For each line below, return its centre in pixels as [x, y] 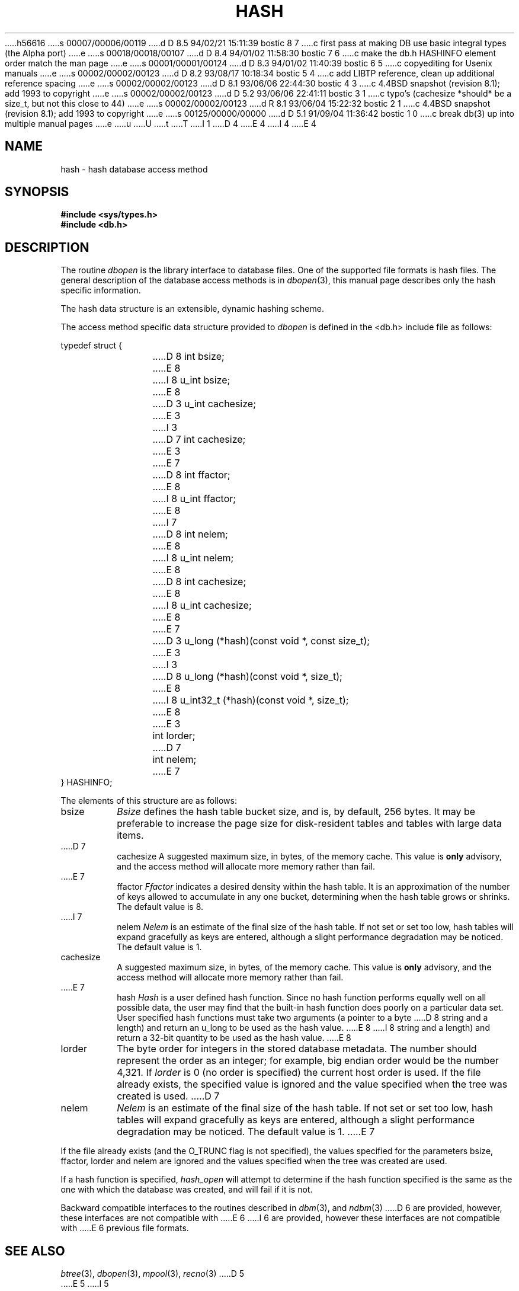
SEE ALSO [35, 1251]
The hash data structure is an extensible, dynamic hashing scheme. [192, 309]
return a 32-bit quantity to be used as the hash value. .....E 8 [234, 1038]
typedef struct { [91, 346]
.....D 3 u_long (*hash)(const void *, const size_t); [261, 641]
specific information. [101, 290]
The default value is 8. [160, 907]
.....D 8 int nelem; [190, 534]
